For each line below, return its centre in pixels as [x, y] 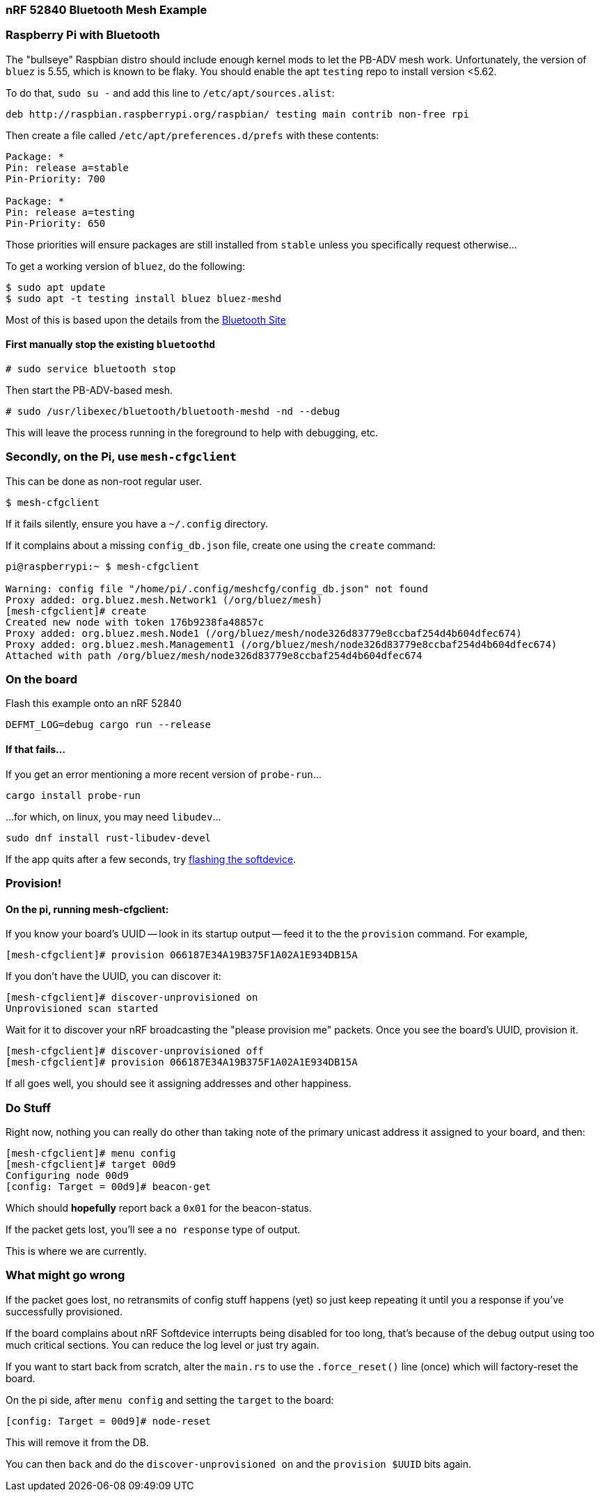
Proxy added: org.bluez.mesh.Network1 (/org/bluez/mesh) [164, 600]
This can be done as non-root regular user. [104, 481]
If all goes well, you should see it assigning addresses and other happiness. [179, 1084]
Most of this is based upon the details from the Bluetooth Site [146, 319]
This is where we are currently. [76, 1251]
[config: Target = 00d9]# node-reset [109, 1421]
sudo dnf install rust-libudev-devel [109, 838]
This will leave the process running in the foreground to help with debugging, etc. [192, 432]
